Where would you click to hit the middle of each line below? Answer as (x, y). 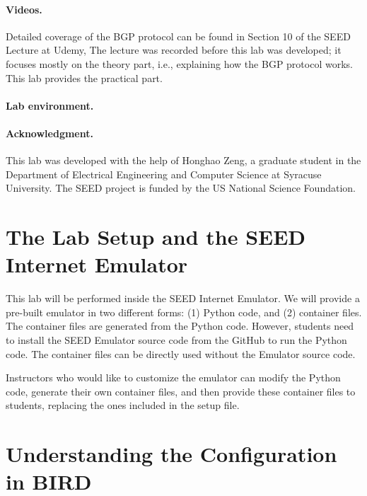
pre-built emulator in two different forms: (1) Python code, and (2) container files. (184, 312)
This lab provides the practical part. (84, 77)
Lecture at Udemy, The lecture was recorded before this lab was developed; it (174, 50)
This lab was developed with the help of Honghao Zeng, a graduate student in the (183, 160)
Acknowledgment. (49, 133)
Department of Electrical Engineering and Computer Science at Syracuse (164, 174)
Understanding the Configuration (171, 454)
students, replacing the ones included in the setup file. (123, 405)
